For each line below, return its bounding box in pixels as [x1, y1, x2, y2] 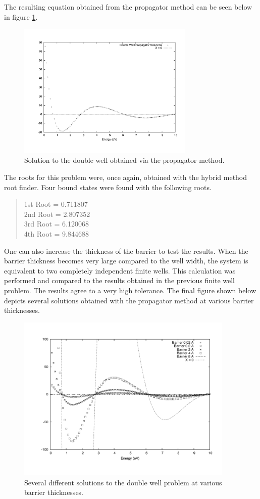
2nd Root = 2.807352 [24, 208, 90, 219]
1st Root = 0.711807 [24, 199, 88, 209]
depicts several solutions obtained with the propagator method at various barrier [4, 295, 254, 305]
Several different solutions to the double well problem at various [24, 477, 222, 487]
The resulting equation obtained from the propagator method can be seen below [4, 2, 252, 12]
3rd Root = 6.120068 [24, 218, 89, 229]
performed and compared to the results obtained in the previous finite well [4, 275, 235, 286]
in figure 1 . [4, 11, 38, 22]
